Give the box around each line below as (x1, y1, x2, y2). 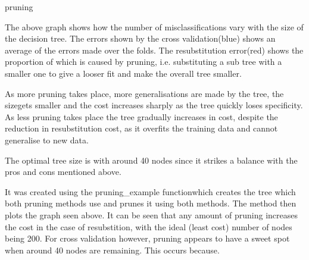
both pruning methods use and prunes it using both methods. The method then (5, 197, 296, 209)
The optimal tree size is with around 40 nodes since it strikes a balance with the (5, 154, 298, 166)
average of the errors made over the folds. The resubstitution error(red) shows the (5, 43, 304, 56)
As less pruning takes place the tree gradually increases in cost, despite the (5, 110, 278, 123)
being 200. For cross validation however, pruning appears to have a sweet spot (5, 232, 290, 245)
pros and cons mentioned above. (5, 165, 121, 178)
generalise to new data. (5, 133, 89, 146)
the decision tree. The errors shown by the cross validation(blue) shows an (5, 32, 276, 45)
